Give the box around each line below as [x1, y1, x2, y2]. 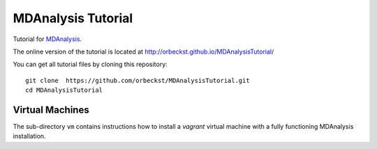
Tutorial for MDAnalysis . [13, 35, 82, 43]
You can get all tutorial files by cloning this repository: [13, 60, 168, 69]
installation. [13, 132, 46, 141]
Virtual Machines [13, 104, 90, 116]
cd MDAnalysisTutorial [25, 86, 103, 94]
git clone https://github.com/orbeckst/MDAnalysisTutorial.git [25, 77, 251, 84]
